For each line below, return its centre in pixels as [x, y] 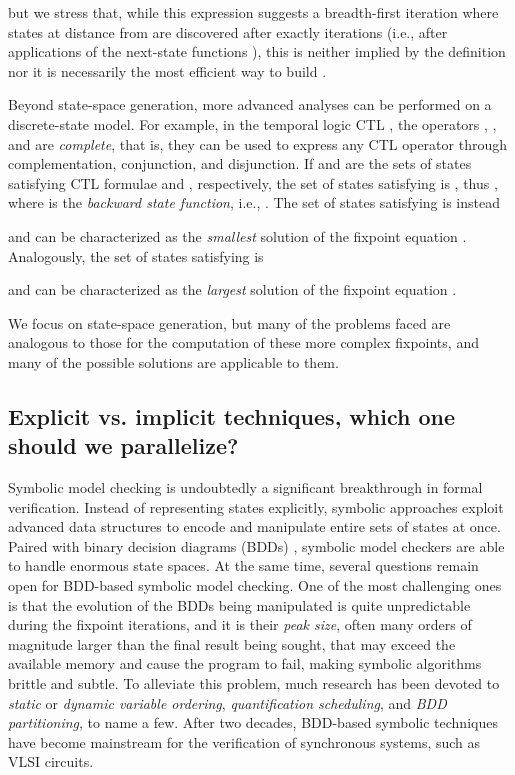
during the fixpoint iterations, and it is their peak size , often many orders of [240, 624]
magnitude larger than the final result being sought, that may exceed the [232, 643]
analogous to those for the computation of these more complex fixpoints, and [243, 342]
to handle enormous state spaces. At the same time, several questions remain [243, 565]
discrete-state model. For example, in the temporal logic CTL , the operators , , [252, 123]
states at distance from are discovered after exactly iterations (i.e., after [228, 31]
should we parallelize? [123, 445]
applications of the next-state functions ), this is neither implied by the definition [257, 51]
